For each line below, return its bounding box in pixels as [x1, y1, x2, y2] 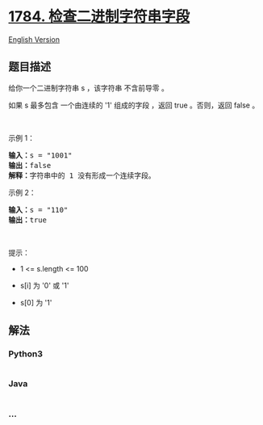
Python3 [8, 348, 43, 360]
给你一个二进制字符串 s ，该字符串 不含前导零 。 [8, 82, 169, 93]
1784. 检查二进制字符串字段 [8, 7, 190, 26]
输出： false [8, 161, 52, 170]
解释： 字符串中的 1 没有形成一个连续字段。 [8, 170, 156, 180]
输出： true [8, 215, 47, 225]
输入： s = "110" [8, 205, 69, 214]
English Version [8, 34, 61, 44]
